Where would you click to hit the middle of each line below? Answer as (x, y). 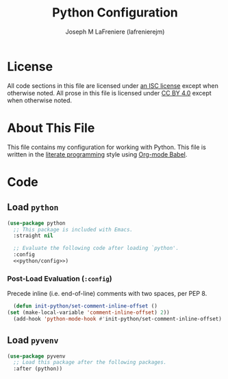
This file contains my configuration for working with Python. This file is (107, 147)
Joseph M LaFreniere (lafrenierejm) (115, 32)
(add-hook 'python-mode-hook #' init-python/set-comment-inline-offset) (118, 319)
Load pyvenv (33, 340)
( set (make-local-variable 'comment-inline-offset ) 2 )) (88, 313)
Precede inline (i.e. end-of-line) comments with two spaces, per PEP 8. (107, 294)
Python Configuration (115, 13)
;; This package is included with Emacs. (73, 229)
